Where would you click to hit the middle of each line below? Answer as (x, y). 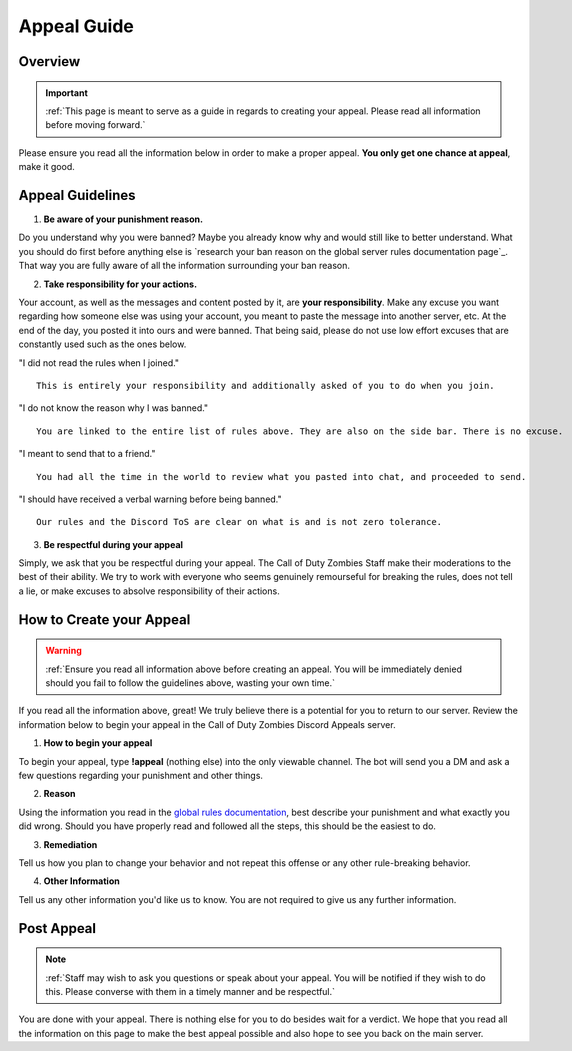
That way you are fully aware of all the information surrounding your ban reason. (184, 266)
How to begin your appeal (98, 743)
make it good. (46, 167)
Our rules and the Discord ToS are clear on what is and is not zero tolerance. (239, 522)
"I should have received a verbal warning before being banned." (150, 499)
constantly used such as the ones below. (102, 344)
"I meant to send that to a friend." (87, 454)
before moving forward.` (95, 125)
